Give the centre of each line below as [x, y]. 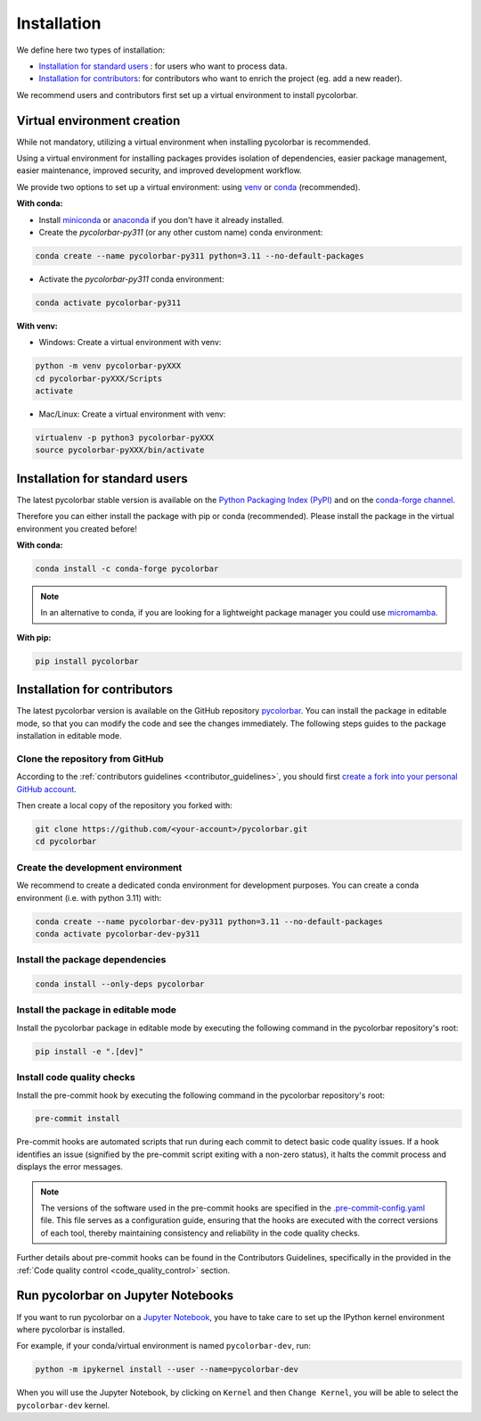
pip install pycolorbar [87, 661]
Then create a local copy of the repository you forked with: [125, 806]
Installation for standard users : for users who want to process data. [163, 66]
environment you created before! [77, 529]
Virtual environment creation [98, 120]
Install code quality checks [76, 1078]
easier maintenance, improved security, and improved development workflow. [159, 170]
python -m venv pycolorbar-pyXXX [108, 366]
